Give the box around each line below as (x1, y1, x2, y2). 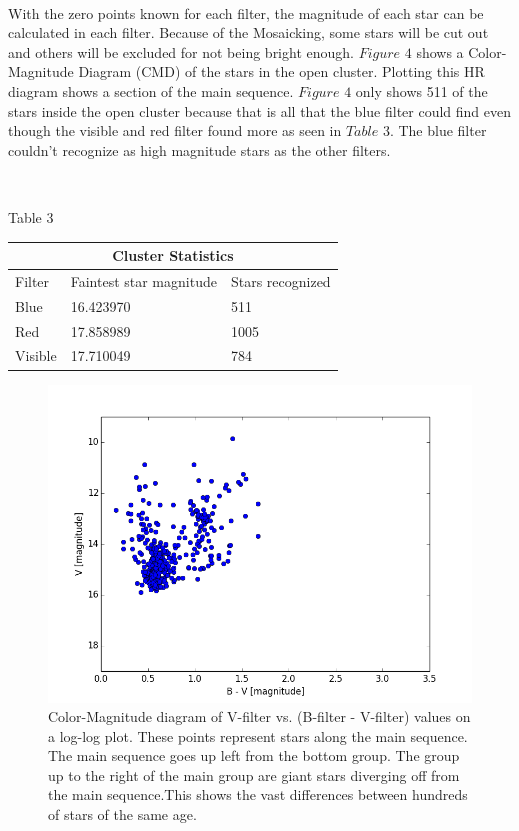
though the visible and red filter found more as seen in (8, 120, 342, 141)
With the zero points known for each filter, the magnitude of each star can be (8, 2, 484, 23)
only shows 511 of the (355, 80, 488, 101)
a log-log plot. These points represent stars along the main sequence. (48, 725, 468, 746)
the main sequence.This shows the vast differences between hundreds (48, 784, 468, 805)
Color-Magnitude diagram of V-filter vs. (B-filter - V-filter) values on (48, 706, 471, 727)
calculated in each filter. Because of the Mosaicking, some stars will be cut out (8, 22, 489, 43)
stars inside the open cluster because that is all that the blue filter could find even (8, 100, 512, 121)
